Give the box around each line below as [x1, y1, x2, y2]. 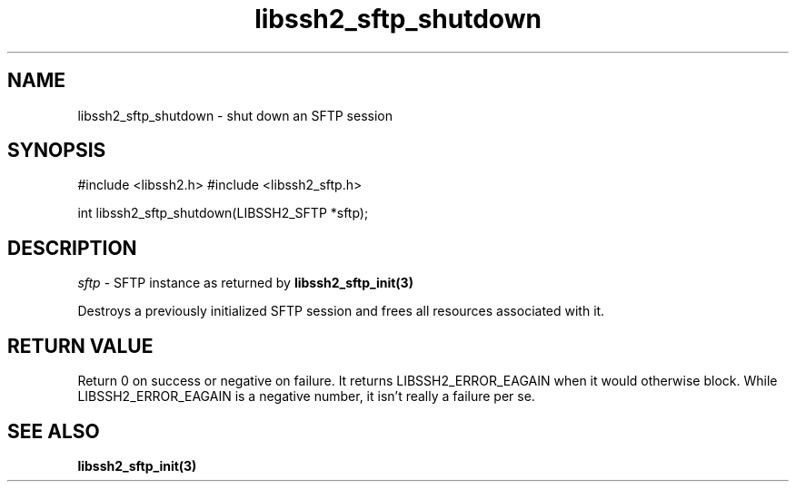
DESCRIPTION [7, 236, 137, 259]
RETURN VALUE [7, 334, 154, 357]
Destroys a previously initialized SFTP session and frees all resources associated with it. [77, 303, 605, 319]
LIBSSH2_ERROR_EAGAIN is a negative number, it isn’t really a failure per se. [77, 388, 535, 405]
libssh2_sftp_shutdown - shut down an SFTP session [77, 107, 393, 123]
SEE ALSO [7, 419, 100, 443]
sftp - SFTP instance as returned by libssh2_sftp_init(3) [77, 275, 413, 291]
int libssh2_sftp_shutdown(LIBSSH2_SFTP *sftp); [77, 205, 369, 221]
